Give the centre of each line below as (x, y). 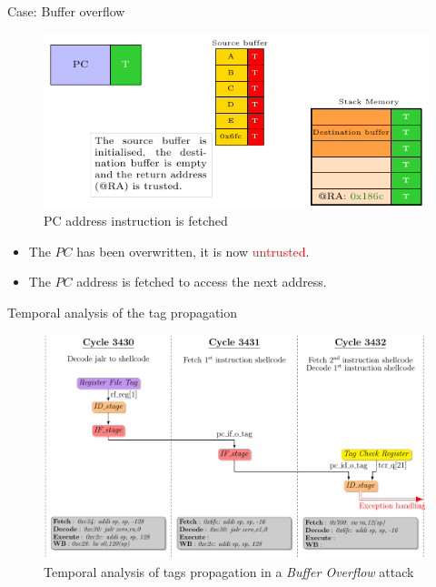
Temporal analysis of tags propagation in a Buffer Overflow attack (229, 571)
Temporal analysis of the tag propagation (123, 312)
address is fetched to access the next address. (202, 282)
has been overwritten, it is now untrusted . (193, 251)
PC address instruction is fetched (136, 221)
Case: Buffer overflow (66, 11)
